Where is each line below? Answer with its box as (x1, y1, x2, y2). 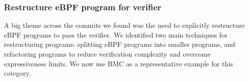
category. (4, 68, 31, 78)
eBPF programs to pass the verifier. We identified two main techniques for (4, 29, 228, 40)
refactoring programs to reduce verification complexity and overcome (4, 49, 211, 59)
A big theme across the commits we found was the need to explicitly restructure (4, 20, 245, 30)
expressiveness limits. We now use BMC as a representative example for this (4, 58, 233, 68)
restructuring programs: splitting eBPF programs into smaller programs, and (4, 39, 235, 49)
